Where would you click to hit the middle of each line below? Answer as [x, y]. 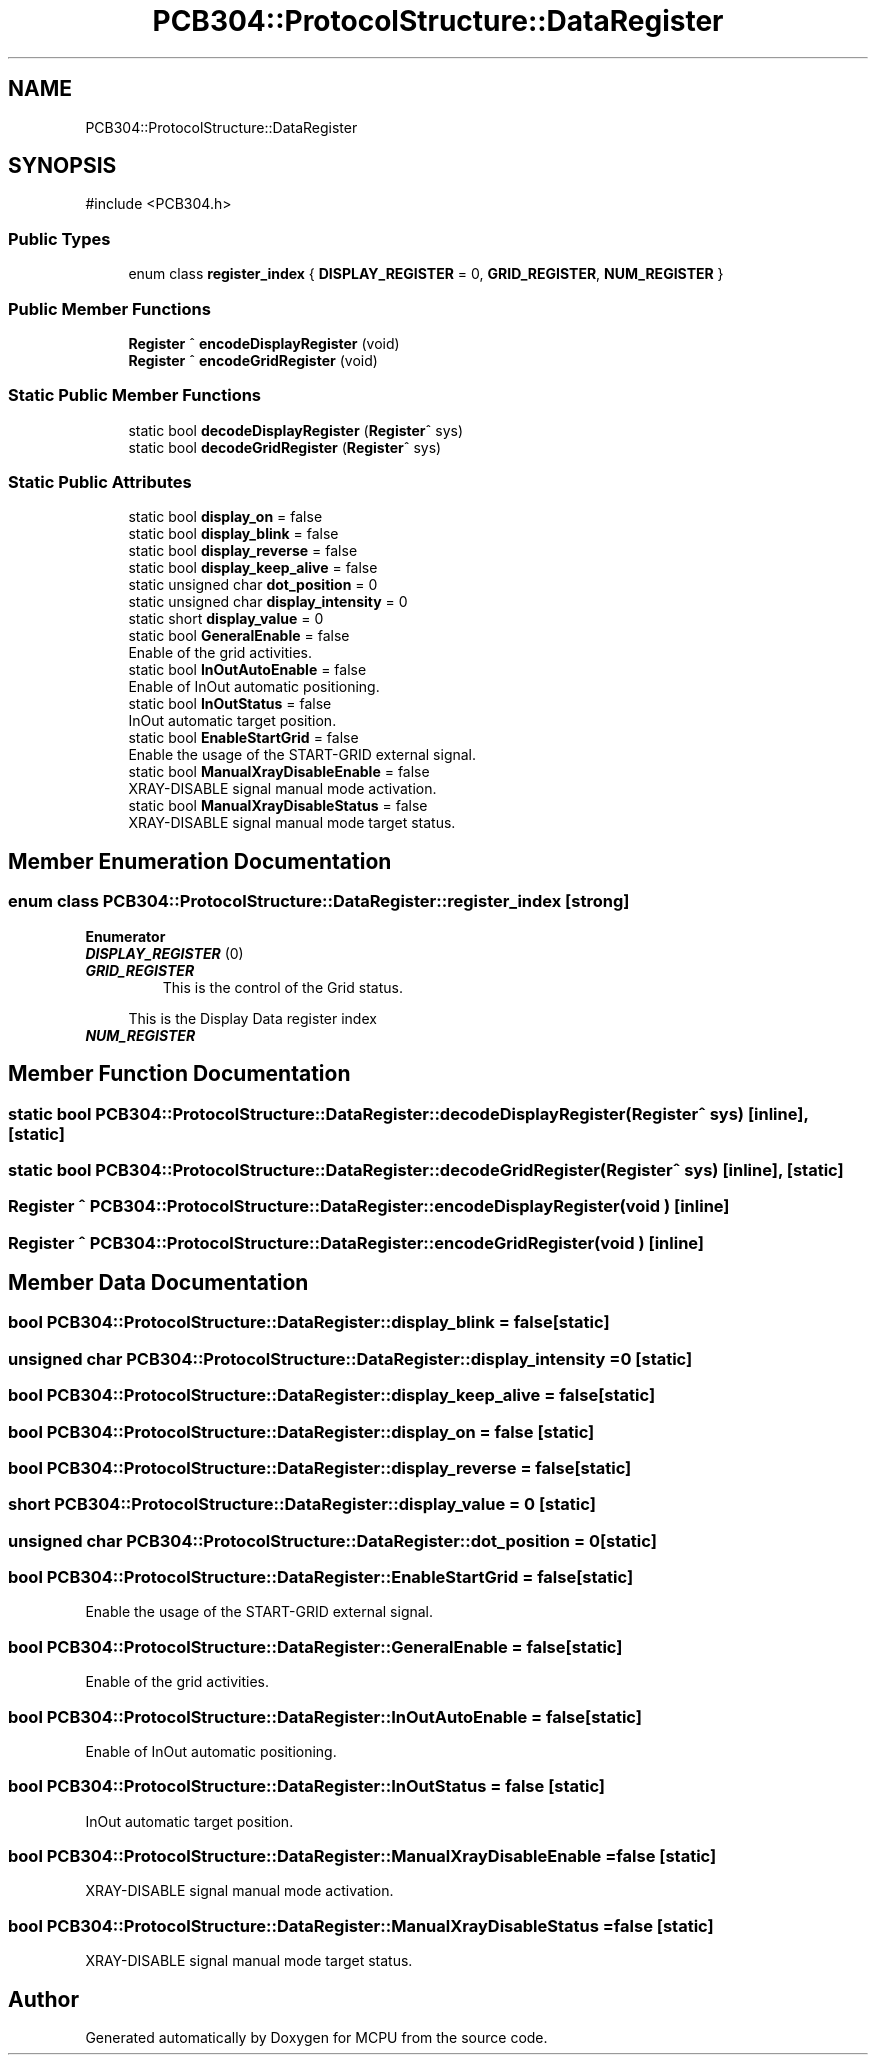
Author [43, 1999]
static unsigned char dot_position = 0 [253, 585]
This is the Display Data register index [252, 1018]
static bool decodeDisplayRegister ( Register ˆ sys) [296, 430]
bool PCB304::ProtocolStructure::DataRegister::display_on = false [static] [301, 1431]
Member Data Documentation [158, 1283]
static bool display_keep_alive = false [253, 568]
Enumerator [125, 936]
